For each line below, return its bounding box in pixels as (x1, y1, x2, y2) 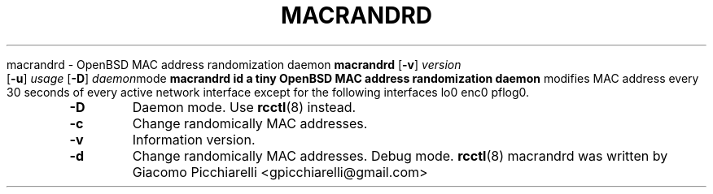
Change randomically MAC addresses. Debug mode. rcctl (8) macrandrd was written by (132, 147, 668, 164)
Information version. (132, 131, 256, 148)
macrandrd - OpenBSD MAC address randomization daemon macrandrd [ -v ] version (7, 57, 461, 71)
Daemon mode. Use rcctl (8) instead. (132, 98, 356, 115)
